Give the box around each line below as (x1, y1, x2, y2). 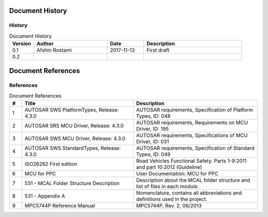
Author (36, 40, 54, 47)
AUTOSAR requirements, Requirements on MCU (136, 119, 248, 126)
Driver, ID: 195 (136, 125, 169, 132)
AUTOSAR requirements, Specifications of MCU (136, 132, 248, 139)
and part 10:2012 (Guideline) (136, 164, 202, 171)
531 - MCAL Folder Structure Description (24, 180, 120, 187)
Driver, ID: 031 (136, 138, 169, 145)
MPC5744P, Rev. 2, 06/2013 (136, 202, 202, 209)
